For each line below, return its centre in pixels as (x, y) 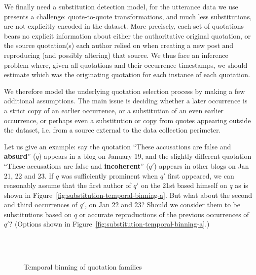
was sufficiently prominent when (110, 175)
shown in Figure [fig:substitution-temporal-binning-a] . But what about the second (128, 195)
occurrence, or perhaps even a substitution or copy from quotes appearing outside (128, 120)
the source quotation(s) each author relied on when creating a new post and (119, 45)
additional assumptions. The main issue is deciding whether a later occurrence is (126, 101)
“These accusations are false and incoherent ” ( (76, 165)
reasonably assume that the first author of (68, 185)
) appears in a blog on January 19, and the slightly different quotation (145, 156)
